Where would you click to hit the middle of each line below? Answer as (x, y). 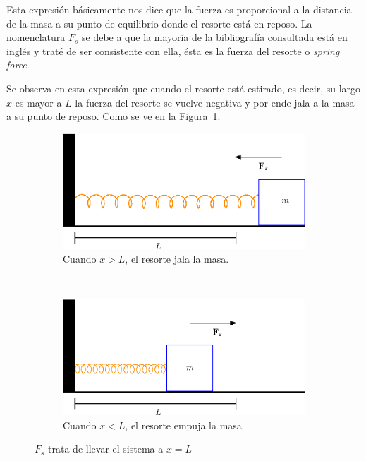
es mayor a (38, 102)
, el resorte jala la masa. (177, 259)
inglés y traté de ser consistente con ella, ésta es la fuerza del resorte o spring (173, 50)
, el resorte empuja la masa (183, 425)
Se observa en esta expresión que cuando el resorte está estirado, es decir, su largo (184, 88)
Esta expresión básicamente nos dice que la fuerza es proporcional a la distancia (179, 9)
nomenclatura (36, 37)
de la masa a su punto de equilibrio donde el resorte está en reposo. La (159, 23)
